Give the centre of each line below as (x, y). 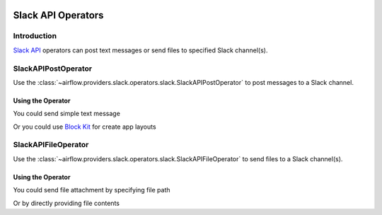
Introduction (35, 36)
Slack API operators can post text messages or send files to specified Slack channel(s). (140, 50)
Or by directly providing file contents (66, 203)
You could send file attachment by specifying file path (92, 190)
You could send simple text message (66, 114)
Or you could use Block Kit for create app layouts (85, 127)
